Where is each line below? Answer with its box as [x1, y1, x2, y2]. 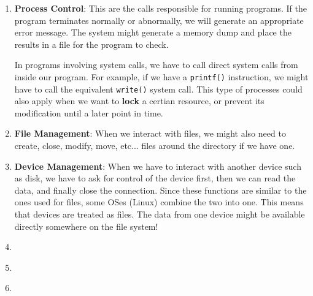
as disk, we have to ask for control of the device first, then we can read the [14, 172, 296, 184]
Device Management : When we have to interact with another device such [14, 159, 301, 172]
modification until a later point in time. [14, 106, 163, 119]
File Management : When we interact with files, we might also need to [14, 127, 286, 140]
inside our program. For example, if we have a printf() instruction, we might [14, 70, 309, 83]
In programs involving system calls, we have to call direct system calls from [14, 58, 298, 71]
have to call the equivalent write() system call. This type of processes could [14, 82, 303, 95]
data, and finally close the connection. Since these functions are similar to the [14, 183, 307, 196]
